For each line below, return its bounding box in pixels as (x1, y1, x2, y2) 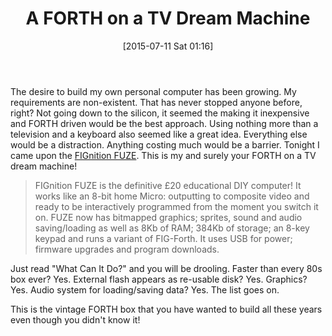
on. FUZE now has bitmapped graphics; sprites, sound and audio (34, 211, 303, 223)
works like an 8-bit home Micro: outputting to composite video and (34, 190, 310, 202)
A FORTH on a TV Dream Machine (25, 7, 311, 30)
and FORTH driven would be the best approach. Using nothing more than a (10, 117, 319, 129)
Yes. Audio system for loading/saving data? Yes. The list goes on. (10, 283, 280, 296)
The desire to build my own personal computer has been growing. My (10, 85, 297, 97)
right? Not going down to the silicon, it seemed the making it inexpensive (10, 107, 310, 119)
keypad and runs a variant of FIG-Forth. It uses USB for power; (34, 232, 293, 244)
